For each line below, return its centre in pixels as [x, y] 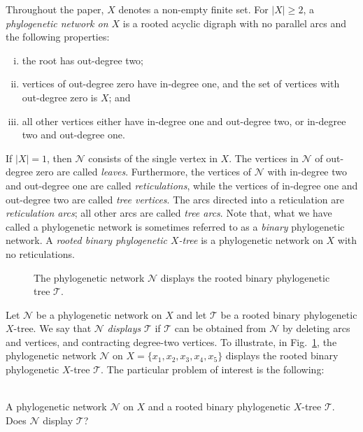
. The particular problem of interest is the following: [213, 369]
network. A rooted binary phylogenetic [86, 240]
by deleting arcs [316, 328]
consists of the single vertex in [153, 158]
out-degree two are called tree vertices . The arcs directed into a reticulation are [175, 199]
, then [59, 158]
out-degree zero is [60, 97]
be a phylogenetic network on [99, 314]
